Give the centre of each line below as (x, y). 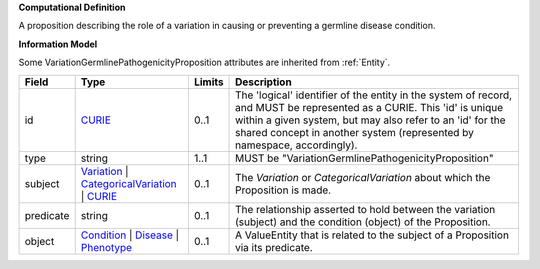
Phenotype (106, 247)
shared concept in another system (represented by (355, 132)
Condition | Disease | (130, 235)
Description (263, 82)
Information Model (58, 44)
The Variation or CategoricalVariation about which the (363, 177)
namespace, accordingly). (296, 145)
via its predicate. (274, 247)
